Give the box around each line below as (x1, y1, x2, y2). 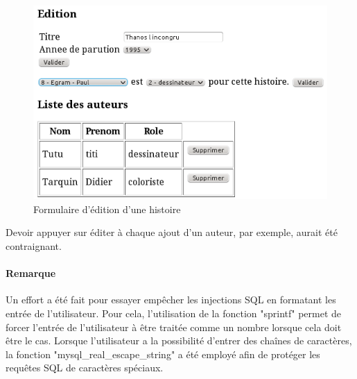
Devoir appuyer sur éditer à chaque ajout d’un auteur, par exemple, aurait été (6, 225, 338, 239)
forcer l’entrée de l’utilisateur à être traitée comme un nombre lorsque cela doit (6, 319, 342, 334)
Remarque (6, 266, 56, 280)
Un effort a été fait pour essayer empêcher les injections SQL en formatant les (6, 292, 336, 307)
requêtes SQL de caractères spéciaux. (6, 360, 164, 375)
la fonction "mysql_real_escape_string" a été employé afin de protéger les (6, 346, 320, 361)
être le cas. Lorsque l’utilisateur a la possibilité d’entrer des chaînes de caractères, (6, 333, 352, 348)
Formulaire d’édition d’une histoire (33, 201, 181, 216)
